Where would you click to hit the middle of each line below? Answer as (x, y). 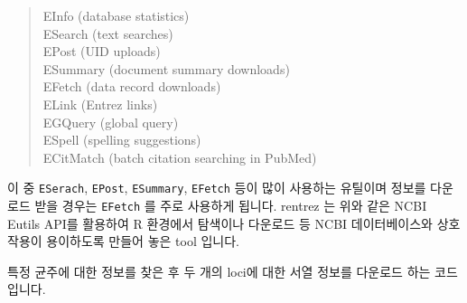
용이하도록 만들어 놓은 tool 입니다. (143, 241)
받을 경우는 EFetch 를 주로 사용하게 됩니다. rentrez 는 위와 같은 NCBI (231, 205)
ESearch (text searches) (108, 33)
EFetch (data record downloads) (132, 86)
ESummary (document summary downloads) (166, 68)
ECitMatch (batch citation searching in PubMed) (180, 157)
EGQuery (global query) (111, 122)
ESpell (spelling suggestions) (122, 140)
